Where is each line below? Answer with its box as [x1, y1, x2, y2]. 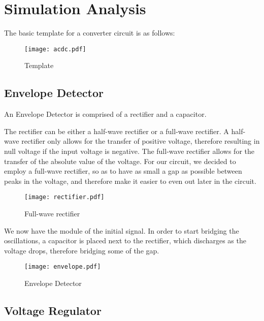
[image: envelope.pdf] [24, 263, 101, 271]
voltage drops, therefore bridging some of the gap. [4, 245, 159, 255]
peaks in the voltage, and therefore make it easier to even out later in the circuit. [4, 175, 256, 186]
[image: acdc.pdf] [24, 45, 86, 53]
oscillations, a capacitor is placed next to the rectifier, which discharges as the [4, 235, 246, 246]
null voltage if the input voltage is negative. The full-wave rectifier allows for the [4, 145, 254, 156]
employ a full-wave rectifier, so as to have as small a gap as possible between [4, 166, 242, 176]
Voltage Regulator [4, 303, 102, 318]
